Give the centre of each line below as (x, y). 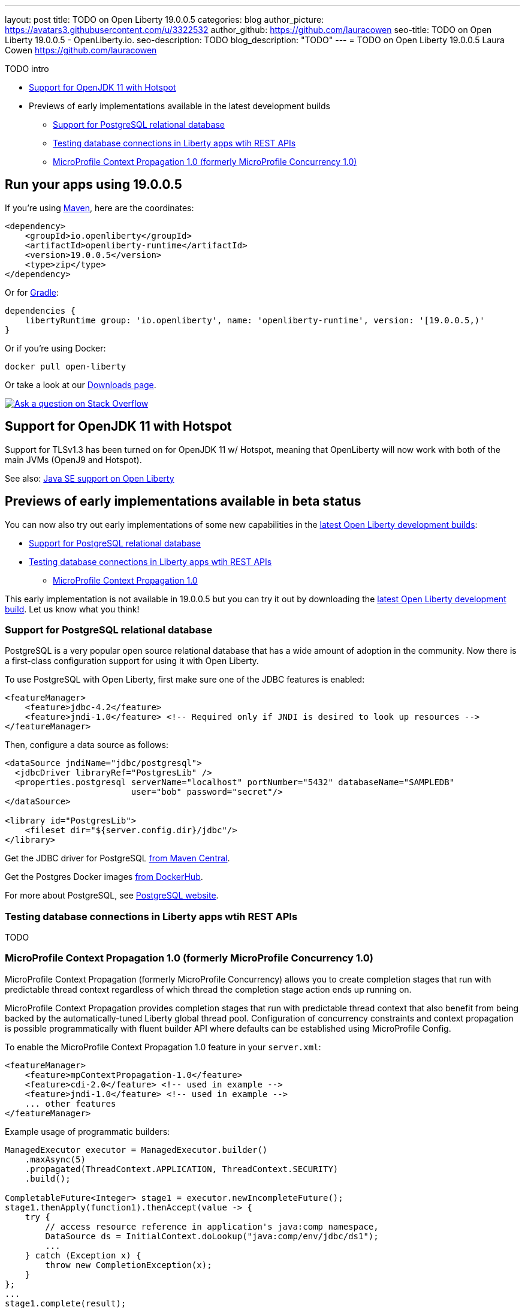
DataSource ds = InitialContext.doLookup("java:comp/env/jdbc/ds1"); (212, 1236)
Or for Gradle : (32, 292)
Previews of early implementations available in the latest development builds (179, 106)
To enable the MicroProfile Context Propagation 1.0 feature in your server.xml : (163, 1047)
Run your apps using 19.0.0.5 (93, 185)
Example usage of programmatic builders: (87, 1131)
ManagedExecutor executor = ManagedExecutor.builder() (136, 1150)
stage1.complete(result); (66, 1303)
